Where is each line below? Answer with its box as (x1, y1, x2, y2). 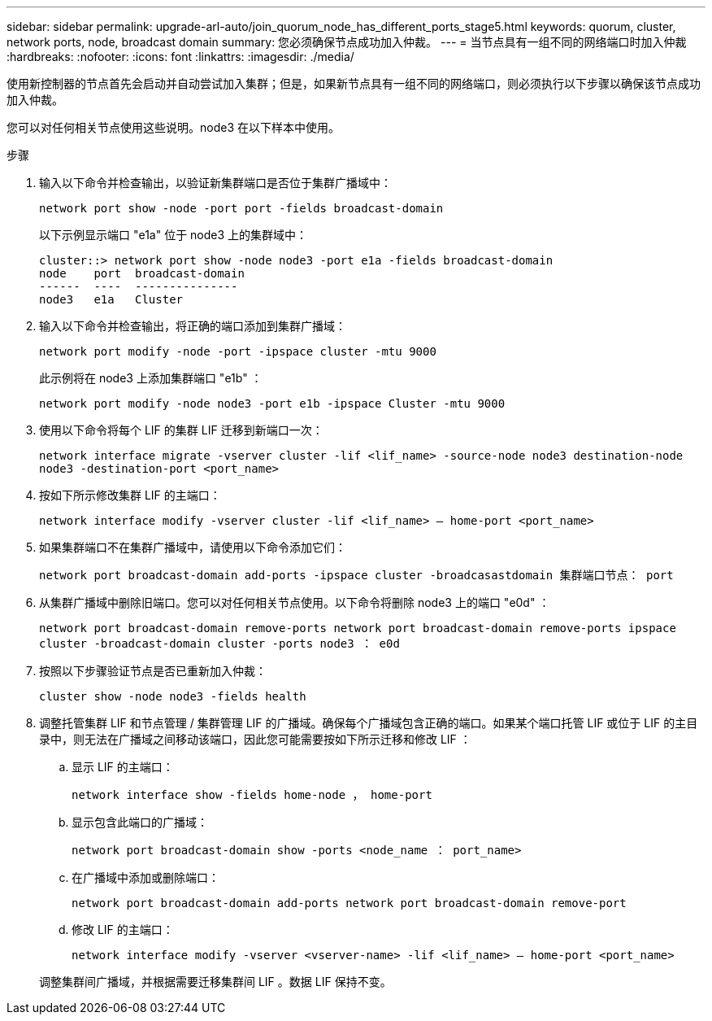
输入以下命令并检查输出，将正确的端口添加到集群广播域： (39, 319, 346, 333)
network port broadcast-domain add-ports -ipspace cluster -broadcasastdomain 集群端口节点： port (39, 569, 674, 582)
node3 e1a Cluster (39, 293, 184, 306)
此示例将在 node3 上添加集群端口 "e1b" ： (39, 371, 263, 385)
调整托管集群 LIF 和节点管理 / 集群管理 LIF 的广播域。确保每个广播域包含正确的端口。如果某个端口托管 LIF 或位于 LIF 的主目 (39, 716, 698, 730)
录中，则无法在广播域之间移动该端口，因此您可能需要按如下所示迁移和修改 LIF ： (39, 732, 471, 746)
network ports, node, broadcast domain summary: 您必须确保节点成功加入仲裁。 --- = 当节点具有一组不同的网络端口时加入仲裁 (7, 35, 687, 49)
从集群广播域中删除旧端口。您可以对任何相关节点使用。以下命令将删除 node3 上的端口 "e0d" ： (39, 596, 550, 609)
